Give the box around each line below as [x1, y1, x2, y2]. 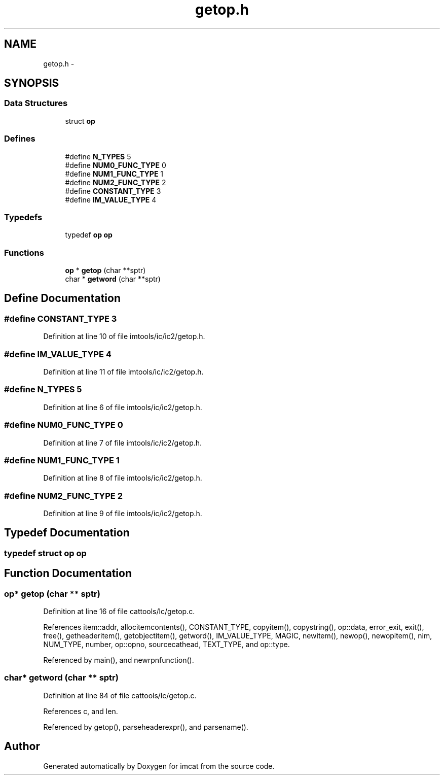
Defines [4, 133, 35, 144]
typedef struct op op [4, 548, 87, 558]
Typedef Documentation [4, 526, 130, 539]
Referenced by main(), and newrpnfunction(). [43, 656, 194, 665]
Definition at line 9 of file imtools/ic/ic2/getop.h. [43, 509, 202, 518]
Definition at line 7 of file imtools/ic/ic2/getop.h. [43, 438, 202, 447]
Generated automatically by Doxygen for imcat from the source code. [43, 761, 275, 770]
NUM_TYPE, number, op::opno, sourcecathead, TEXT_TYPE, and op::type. [43, 640, 290, 649]
